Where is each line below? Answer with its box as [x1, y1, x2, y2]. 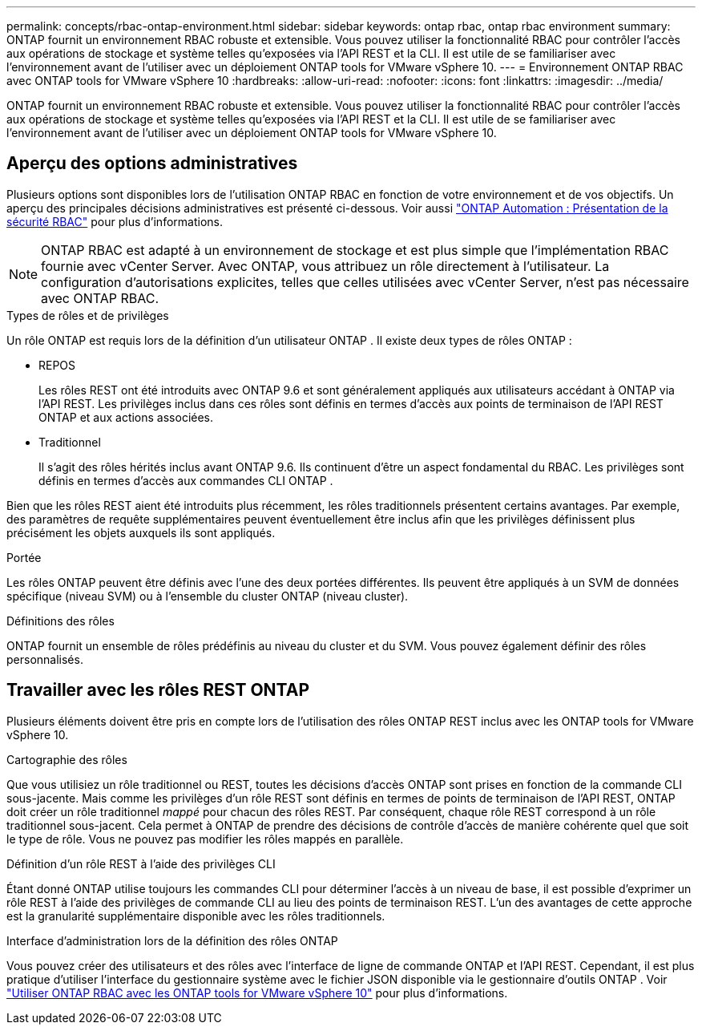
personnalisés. [6, 652, 83, 666]
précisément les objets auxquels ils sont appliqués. [6, 525, 276, 540]
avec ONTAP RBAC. [41, 289, 159, 306]
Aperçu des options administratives [6, 153, 298, 174]
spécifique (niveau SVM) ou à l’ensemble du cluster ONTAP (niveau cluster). [6, 588, 409, 603]
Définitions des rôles [6, 613, 115, 628]
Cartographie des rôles [6, 752, 127, 766]
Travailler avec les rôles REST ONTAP [6, 680, 310, 701]
